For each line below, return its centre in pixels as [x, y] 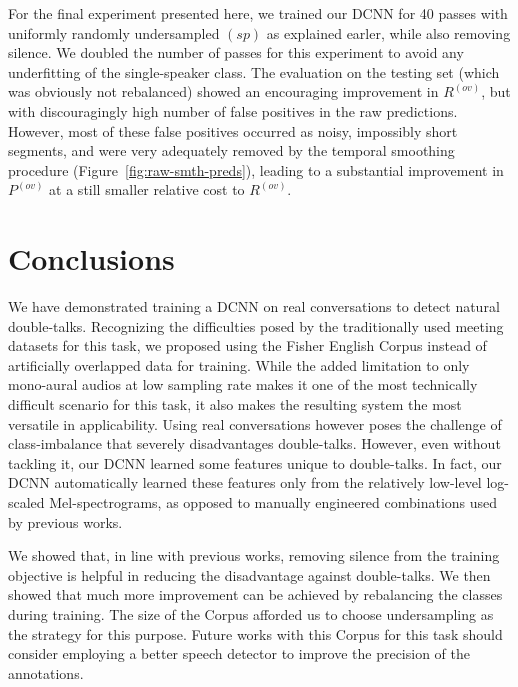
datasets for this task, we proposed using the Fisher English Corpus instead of [247, 345]
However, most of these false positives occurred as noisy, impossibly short [233, 130]
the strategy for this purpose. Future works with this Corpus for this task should [255, 633]
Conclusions [91, 258]
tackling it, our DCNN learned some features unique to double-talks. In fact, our [255, 462]
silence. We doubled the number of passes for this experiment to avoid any [236, 52]
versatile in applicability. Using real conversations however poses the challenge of [255, 423]
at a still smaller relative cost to [147, 189]
